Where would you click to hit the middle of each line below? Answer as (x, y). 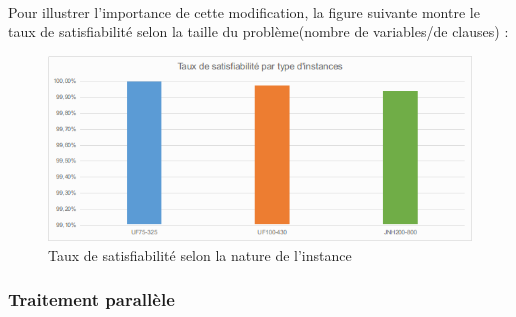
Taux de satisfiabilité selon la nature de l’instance (200, 254)
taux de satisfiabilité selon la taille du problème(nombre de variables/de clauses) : (258, 31)
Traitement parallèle (91, 299)
